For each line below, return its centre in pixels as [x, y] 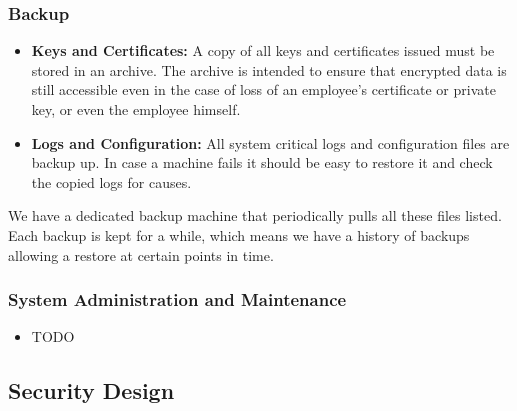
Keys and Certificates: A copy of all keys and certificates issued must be [263, 50]
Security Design [91, 390]
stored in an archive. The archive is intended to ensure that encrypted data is [269, 69]
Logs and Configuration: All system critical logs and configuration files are [270, 142]
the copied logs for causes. [111, 181]
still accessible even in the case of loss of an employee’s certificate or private [263, 89]
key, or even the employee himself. [136, 109]
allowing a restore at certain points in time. [141, 254]
